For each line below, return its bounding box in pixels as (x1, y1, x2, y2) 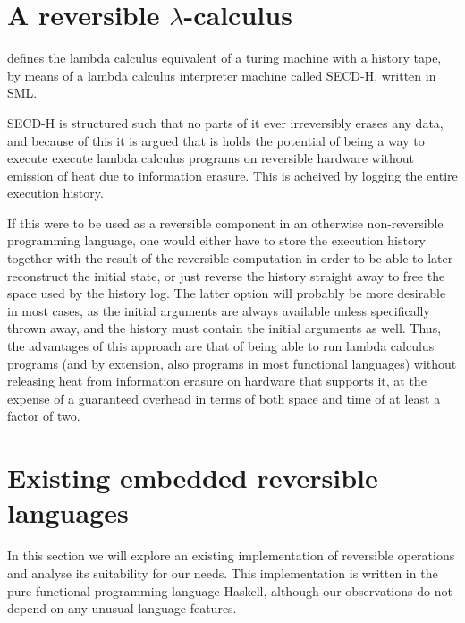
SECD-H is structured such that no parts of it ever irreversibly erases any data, (7, 113, 444, 132)
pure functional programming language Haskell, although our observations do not (7, 581, 452, 600)
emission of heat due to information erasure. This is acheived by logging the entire (7, 166, 458, 184)
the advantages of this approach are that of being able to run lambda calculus (7, 337, 435, 355)
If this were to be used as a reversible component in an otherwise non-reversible (7, 213, 444, 232)
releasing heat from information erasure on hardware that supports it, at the (7, 371, 427, 390)
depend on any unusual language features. (7, 599, 237, 618)
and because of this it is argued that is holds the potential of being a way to (7, 131, 425, 149)
